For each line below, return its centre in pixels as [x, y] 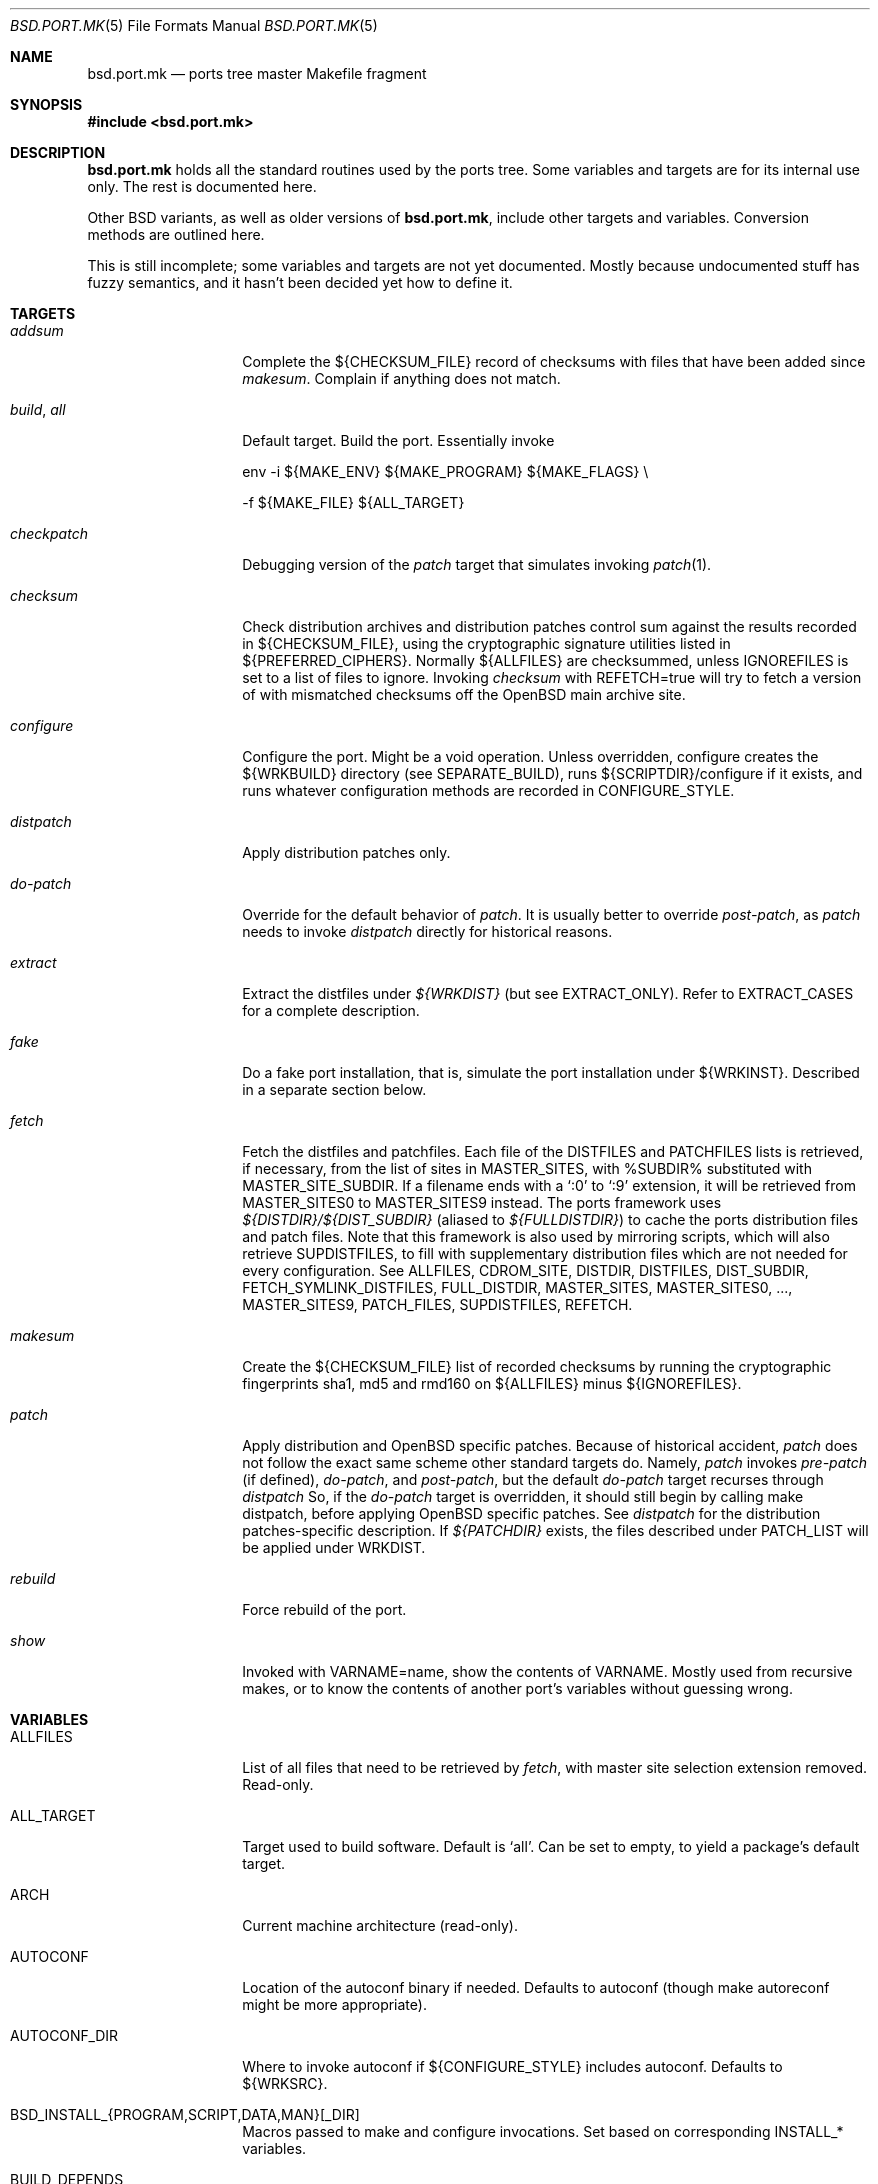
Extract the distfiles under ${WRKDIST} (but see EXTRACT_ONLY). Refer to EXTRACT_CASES [548, 993]
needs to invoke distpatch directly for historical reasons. [427, 931]
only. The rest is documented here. [202, 186]
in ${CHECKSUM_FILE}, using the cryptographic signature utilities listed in [486, 643]
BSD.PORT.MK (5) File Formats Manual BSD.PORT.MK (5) [194, 25]
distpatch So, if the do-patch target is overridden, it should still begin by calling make [523, 1496]
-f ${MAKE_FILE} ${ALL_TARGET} [353, 502]
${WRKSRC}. [285, 2083]
